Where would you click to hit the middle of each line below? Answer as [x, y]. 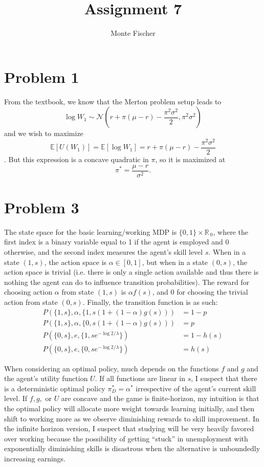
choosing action [28, 292]
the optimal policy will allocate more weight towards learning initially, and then [129, 408]
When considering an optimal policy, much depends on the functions [112, 368]
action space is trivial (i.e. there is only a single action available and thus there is [131, 272]
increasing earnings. [35, 458]
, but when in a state [175, 262]
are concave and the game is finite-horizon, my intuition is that [160, 398]
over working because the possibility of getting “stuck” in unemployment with [126, 438]
